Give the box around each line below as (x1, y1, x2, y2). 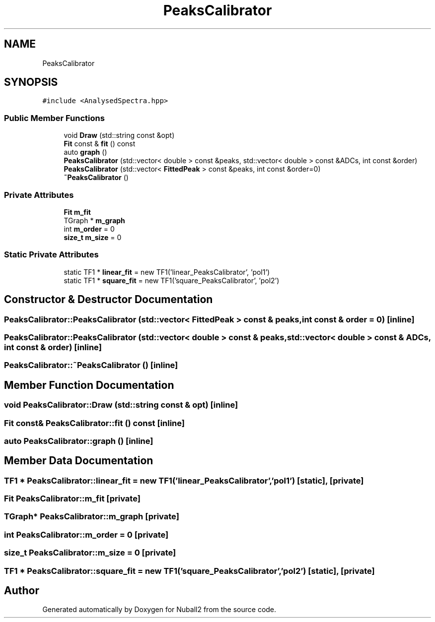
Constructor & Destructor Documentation (4, 293, 213, 306)
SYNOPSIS (4, 76, 58, 89)
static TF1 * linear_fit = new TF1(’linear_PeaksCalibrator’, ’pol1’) (64, 267, 270, 276)
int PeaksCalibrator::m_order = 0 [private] (4, 529, 169, 540)
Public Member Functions (4, 113, 105, 123)
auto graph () (64, 148, 107, 157)
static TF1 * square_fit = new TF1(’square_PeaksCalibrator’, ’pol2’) (64, 276, 280, 285)
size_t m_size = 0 (64, 233, 122, 242)
